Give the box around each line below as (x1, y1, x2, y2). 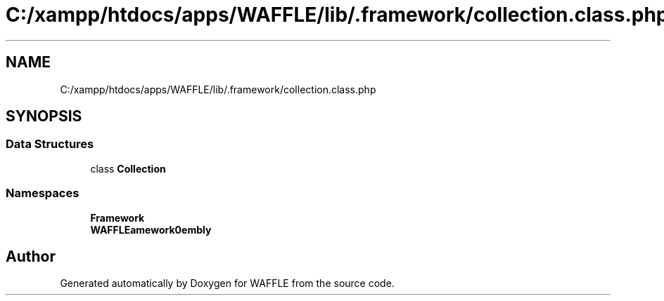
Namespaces (6, 186, 79, 201)
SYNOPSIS (6, 107, 82, 126)
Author (6, 247, 56, 265)
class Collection (90, 162, 166, 175)
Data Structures (6, 137, 94, 152)
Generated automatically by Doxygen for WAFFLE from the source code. (60, 277, 395, 290)
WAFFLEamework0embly (90, 223, 212, 236)
